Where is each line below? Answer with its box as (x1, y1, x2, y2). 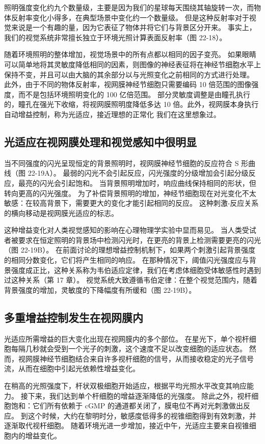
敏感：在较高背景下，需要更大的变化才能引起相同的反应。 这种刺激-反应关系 (4, 198, 259, 208)
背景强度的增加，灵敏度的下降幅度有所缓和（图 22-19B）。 (4, 284, 196, 295)
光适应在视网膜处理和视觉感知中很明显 (4, 133, 197, 149)
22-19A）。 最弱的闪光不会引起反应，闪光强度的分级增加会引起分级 (28, 168, 249, 178)
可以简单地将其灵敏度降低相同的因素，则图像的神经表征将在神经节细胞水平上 (4, 59, 261, 69)
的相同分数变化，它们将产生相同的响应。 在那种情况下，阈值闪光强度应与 (4, 255, 249, 265)
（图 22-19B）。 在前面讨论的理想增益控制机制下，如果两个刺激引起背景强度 (4, 244, 255, 255)
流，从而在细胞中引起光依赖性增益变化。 (4, 363, 140, 374)
